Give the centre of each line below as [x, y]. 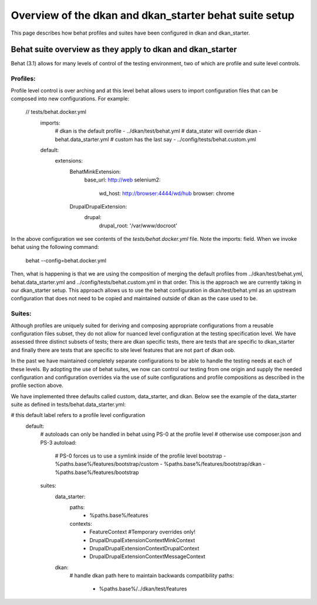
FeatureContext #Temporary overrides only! [143, 532]
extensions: [69, 161]
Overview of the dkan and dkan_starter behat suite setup [153, 15]
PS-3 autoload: [58, 442]
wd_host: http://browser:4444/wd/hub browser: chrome [167, 193]
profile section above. [37, 385]
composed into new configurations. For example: [70, 98]
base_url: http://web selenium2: [122, 180]
